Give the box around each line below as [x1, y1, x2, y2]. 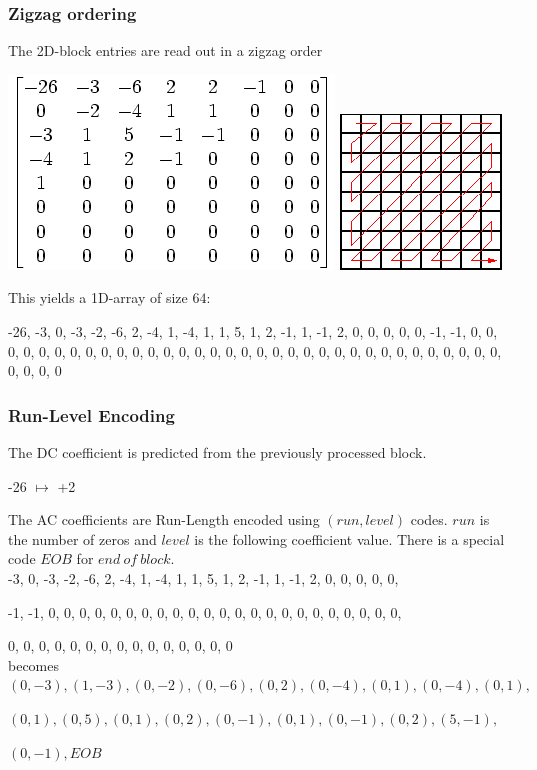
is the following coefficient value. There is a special [194, 528, 505, 549]
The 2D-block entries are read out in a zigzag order [8, 40, 323, 61]
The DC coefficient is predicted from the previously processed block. [8, 442, 427, 462]
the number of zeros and [8, 528, 157, 549]
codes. [410, 509, 448, 530]
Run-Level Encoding [8, 402, 175, 427]
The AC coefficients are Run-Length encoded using [8, 509, 320, 530]
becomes [8, 654, 60, 675]
